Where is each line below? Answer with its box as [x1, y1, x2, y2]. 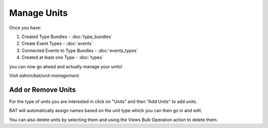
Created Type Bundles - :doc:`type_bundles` [21, 34, 113, 40]
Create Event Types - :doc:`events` [21, 41, 93, 46]
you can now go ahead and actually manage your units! [9, 63, 123, 69]
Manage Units [9, 7, 68, 18]
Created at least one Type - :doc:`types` [21, 54, 104, 60]
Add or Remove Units [9, 85, 76, 94]
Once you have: [9, 25, 42, 31]
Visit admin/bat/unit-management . [9, 72, 80, 79]
